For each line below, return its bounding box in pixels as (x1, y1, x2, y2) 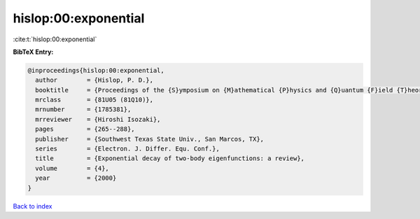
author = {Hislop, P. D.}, (35, 76, 154, 84)
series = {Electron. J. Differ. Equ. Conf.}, (35, 145, 220, 153)
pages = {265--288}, (35, 125, 136, 133)
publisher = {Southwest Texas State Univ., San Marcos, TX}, (35, 135, 265, 143)
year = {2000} (35, 174, 117, 182)
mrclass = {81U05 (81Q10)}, (35, 96, 154, 104)
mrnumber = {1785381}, (35, 106, 132, 113)
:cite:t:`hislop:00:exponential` (13, 35, 97, 43)
